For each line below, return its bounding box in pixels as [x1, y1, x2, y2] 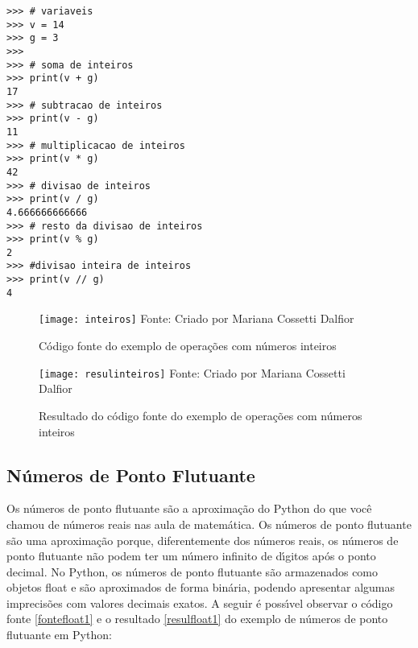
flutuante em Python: [6, 626, 112, 643]
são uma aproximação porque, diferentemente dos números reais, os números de [6, 531, 399, 548]
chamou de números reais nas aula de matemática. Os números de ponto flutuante [6, 515, 412, 532]
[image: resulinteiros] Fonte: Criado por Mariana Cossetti [39, 364, 346, 381]
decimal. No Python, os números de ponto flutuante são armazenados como [6, 563, 379, 580]
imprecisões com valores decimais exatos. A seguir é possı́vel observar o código [6, 594, 393, 611]
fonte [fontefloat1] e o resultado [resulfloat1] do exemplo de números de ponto [6, 610, 388, 627]
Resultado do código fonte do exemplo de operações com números [39, 407, 362, 423]
